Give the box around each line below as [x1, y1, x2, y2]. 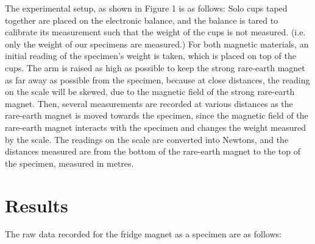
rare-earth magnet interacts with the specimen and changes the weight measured [5, 120, 306, 133]
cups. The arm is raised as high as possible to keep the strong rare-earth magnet [5, 61, 305, 74]
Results [5, 192, 68, 217]
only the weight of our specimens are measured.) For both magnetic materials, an [5, 37, 309, 50]
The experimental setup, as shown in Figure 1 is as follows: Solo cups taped [5, 2, 288, 14]
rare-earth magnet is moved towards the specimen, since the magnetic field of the [5, 109, 308, 122]
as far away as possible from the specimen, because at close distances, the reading [5, 73, 310, 86]
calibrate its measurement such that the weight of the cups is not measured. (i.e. [5, 26, 306, 38]
